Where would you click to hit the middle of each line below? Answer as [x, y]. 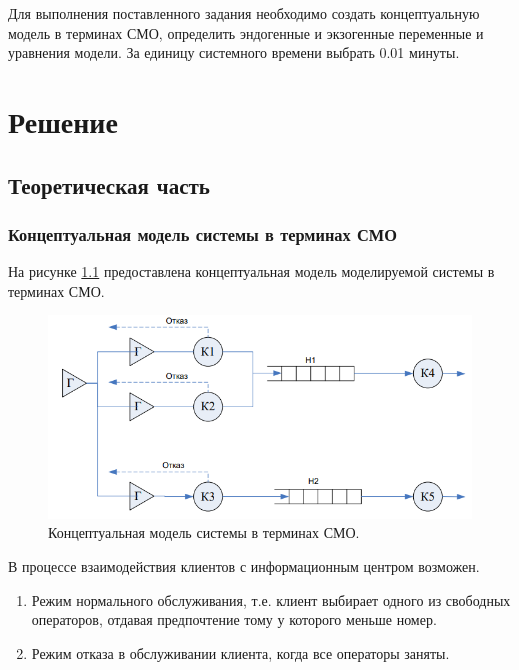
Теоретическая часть [109, 184]
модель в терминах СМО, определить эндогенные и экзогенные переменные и [246, 32]
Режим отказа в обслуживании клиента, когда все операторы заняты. [240, 652]
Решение [63, 120]
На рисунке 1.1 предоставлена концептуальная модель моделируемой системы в [251, 271]
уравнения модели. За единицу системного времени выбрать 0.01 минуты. [234, 52]
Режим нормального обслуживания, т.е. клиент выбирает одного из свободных [271, 599]
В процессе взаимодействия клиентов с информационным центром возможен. [244, 565]
